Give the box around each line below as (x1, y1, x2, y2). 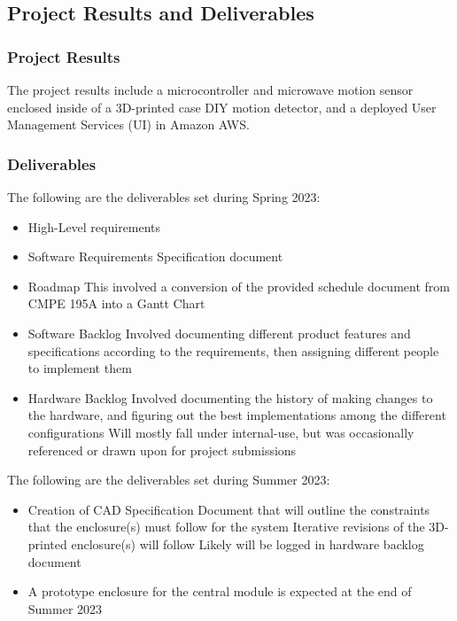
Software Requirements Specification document (27, 247, 283, 266)
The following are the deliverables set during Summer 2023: (7, 470, 330, 489)
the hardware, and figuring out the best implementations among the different (27, 406, 446, 424)
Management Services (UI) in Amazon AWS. (7, 115, 250, 134)
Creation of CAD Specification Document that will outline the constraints (27, 500, 430, 518)
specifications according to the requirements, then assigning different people (27, 341, 439, 360)
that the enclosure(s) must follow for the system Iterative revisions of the (27, 517, 425, 536)
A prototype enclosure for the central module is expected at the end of (27, 582, 412, 601)
